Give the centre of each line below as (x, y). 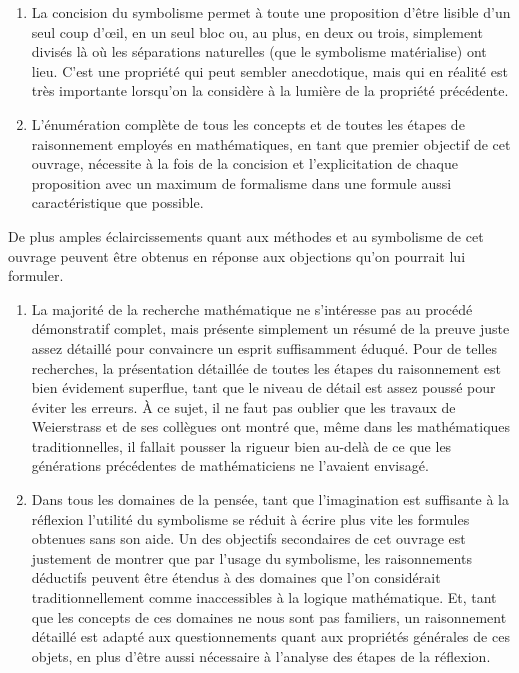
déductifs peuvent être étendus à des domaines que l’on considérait (236, 577)
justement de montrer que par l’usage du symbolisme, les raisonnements (251, 557)
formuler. (36, 275)
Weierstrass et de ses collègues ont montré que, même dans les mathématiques (271, 426)
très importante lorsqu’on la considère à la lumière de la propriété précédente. (270, 90)
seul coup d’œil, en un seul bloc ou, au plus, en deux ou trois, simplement (257, 31)
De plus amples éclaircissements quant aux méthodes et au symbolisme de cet (246, 235)
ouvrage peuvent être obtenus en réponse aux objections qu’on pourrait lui (237, 255)
